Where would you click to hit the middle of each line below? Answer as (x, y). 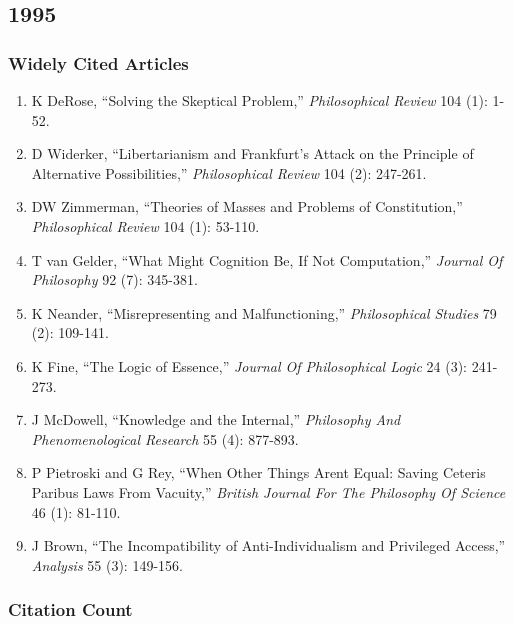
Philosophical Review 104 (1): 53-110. (145, 225)
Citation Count (70, 609)
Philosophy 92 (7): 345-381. (114, 279)
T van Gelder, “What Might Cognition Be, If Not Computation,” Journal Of (267, 259)
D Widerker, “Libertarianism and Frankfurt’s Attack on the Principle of (252, 153)
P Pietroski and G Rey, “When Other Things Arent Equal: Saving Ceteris (258, 472)
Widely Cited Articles (98, 62)
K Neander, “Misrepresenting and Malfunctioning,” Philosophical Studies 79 (264, 312)
